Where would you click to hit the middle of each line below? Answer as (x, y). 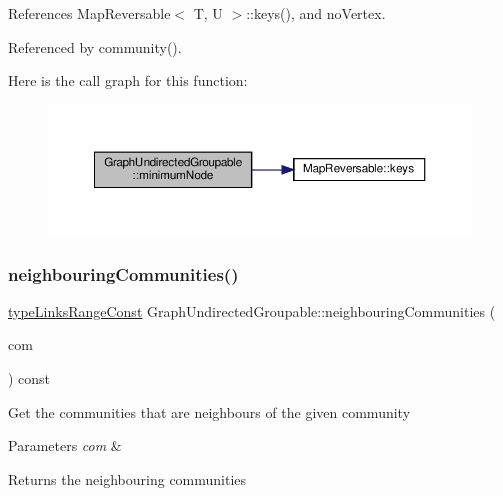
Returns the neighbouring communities (127, 478)
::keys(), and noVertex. (316, 13)
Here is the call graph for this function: (128, 80)
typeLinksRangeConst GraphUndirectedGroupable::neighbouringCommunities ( (252, 310)
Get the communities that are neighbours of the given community (209, 411)
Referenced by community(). (95, 46)
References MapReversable (89, 13)
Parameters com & (65, 445)
